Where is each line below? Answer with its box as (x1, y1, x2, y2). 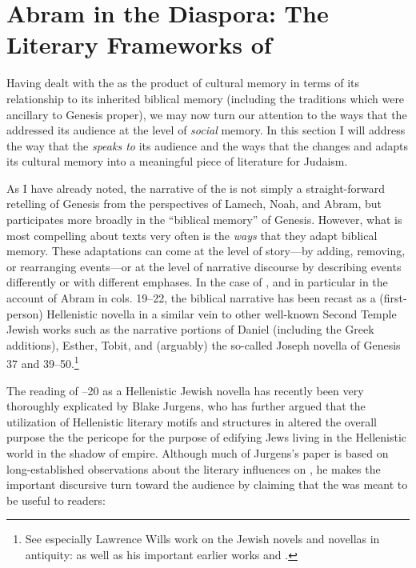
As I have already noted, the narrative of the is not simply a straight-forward (6, 179, 386, 196)
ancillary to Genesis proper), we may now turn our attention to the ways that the (6, 106, 407, 122)
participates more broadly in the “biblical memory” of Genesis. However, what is (6, 211, 402, 228)
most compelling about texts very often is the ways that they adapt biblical (6, 226, 378, 243)
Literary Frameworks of (6, 28, 272, 61)
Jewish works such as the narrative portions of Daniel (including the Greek (6, 321, 374, 338)
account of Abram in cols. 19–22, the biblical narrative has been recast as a (6, 290, 376, 306)
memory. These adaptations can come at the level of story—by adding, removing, (6, 242, 406, 259)
